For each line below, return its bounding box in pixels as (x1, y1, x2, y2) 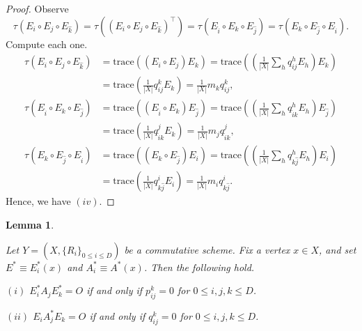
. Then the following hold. (143, 259, 255, 274)
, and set (319, 242, 356, 256)
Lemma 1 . (6, 217, 54, 231)
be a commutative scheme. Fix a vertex (124, 242, 290, 256)
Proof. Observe (6, 1, 69, 15)
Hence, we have (6, 194, 71, 208)
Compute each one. (6, 36, 88, 51)
